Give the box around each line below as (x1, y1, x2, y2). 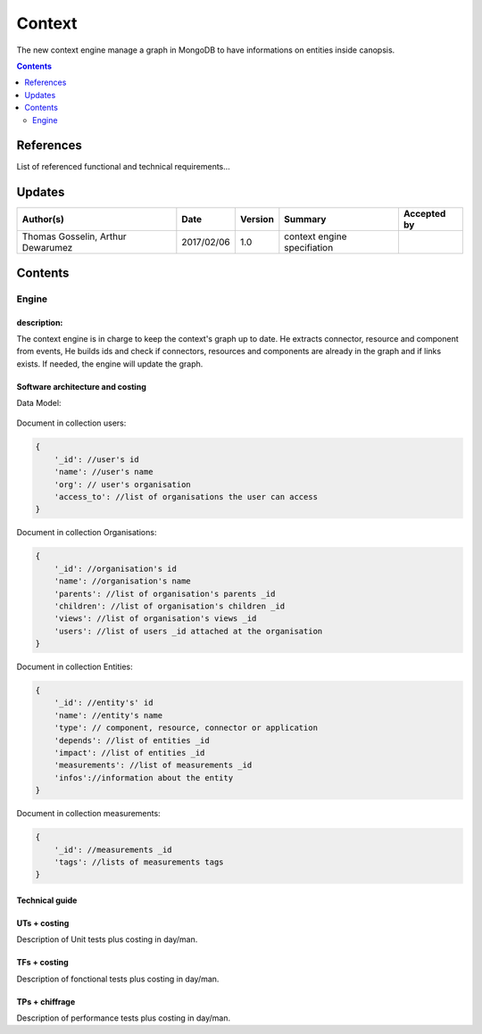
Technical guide (16, 895, 78, 906)
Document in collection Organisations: (16, 527, 157, 538)
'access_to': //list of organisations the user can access (54, 492, 319, 501)
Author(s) (21, 213, 64, 226)
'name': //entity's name (54, 710, 163, 720)
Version (239, 213, 274, 226)
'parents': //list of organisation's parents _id (54, 589, 276, 599)
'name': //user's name (54, 467, 154, 477)
